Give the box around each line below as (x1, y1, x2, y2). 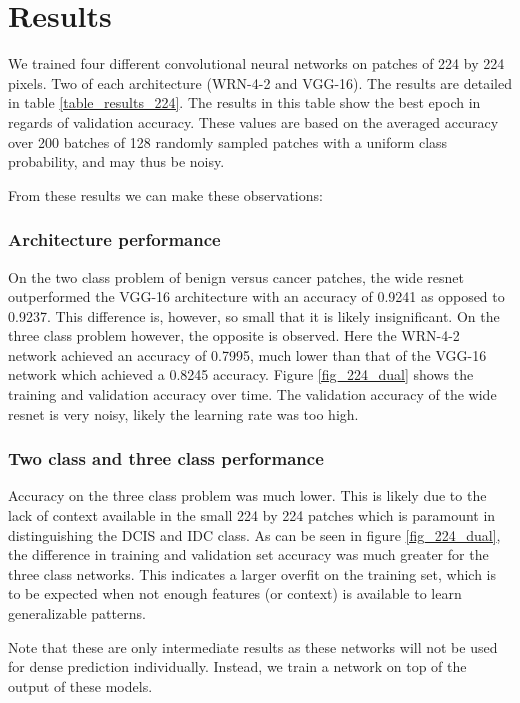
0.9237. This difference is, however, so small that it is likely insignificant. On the (8, 305, 500, 326)
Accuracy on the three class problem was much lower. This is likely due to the (8, 485, 487, 506)
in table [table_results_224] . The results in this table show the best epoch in (8, 92, 481, 113)
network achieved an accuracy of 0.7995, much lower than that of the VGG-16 (8, 344, 487, 365)
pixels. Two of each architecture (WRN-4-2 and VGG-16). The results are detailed (8, 72, 512, 93)
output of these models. (8, 675, 153, 696)
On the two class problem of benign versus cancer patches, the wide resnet (8, 266, 464, 287)
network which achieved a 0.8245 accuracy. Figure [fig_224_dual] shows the (8, 364, 474, 385)
